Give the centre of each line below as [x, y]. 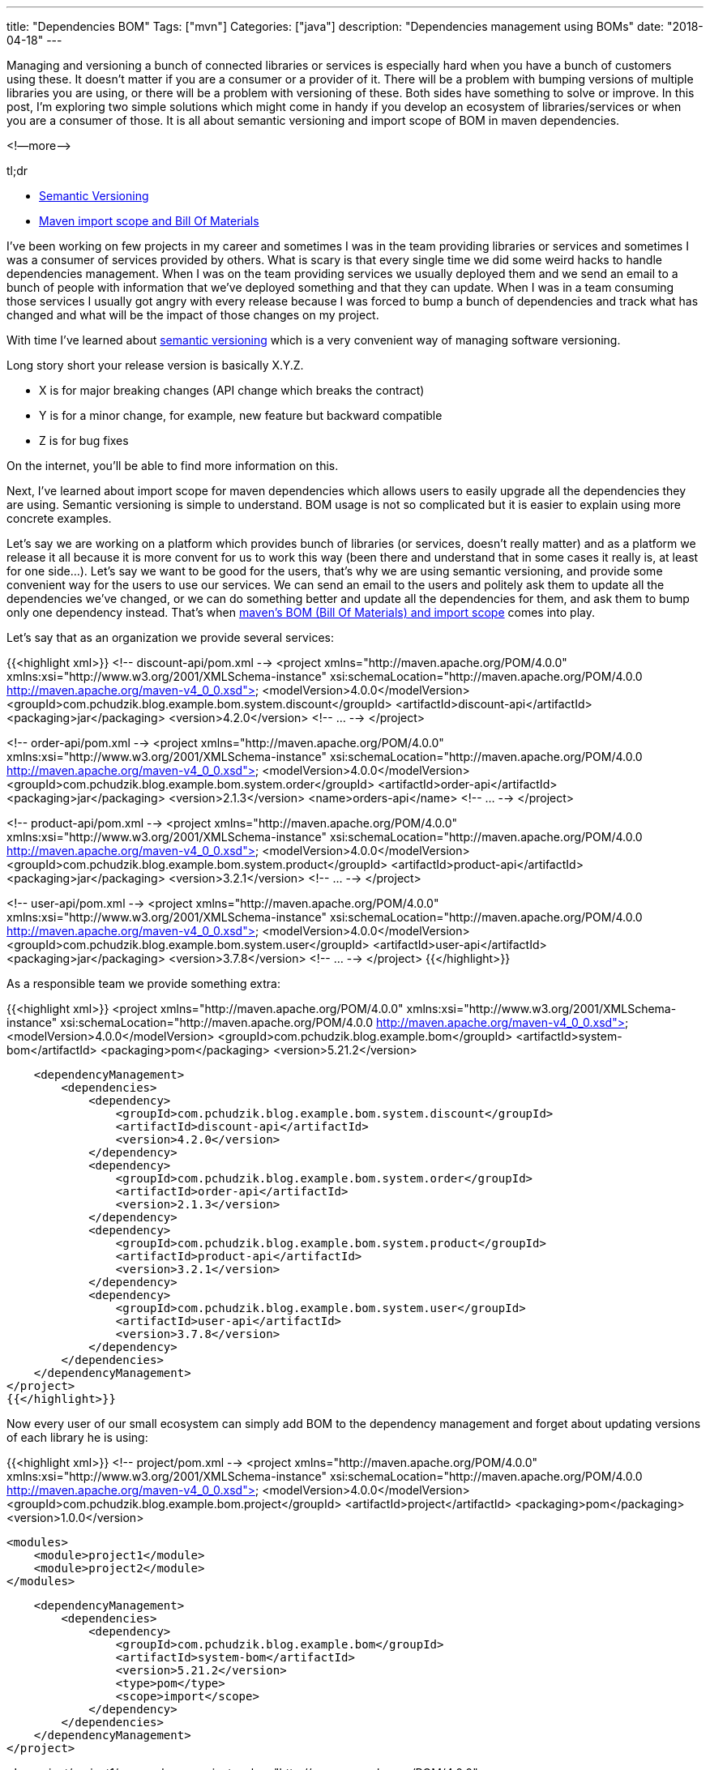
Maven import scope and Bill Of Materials [149, 221]
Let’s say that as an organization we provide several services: [170, 637]
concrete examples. [59, 518]
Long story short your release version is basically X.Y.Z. [155, 365]
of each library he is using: [77, 1437]
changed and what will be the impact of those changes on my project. [193, 315]
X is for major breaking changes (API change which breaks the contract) [232, 390]
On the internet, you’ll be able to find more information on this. [173, 466]
